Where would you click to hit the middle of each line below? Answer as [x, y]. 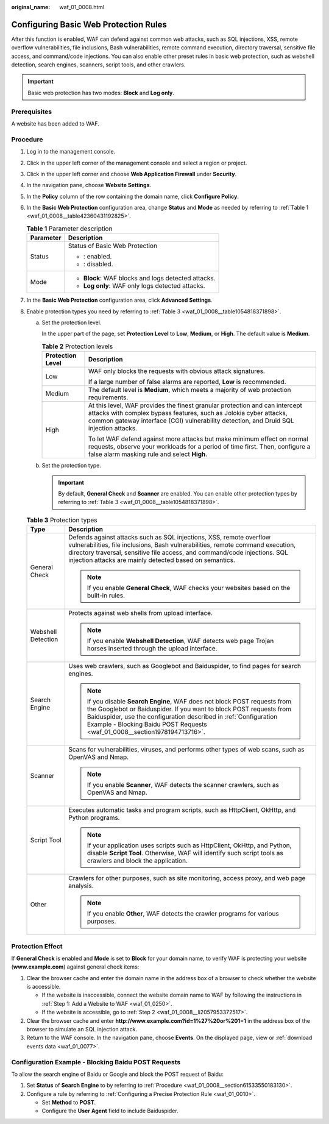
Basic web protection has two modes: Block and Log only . [101, 93]
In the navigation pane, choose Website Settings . [89, 185]
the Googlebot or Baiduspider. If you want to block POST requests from [189, 709]
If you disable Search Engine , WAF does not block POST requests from [189, 702]
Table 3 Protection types [62, 520]
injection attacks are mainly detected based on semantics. [152, 560]
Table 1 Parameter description [69, 229]
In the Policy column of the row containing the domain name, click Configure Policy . [133, 196]
